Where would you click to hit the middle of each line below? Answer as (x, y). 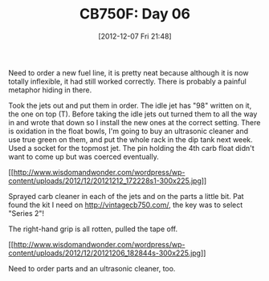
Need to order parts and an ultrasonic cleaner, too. (92, 268)
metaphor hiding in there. (50, 90)
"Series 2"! (26, 213)
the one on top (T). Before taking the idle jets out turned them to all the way (133, 114)
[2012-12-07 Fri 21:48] (135, 36)
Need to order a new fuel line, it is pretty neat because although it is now (128, 72)
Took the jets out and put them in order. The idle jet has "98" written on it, (130, 105)
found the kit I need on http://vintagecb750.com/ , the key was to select (126, 205)
